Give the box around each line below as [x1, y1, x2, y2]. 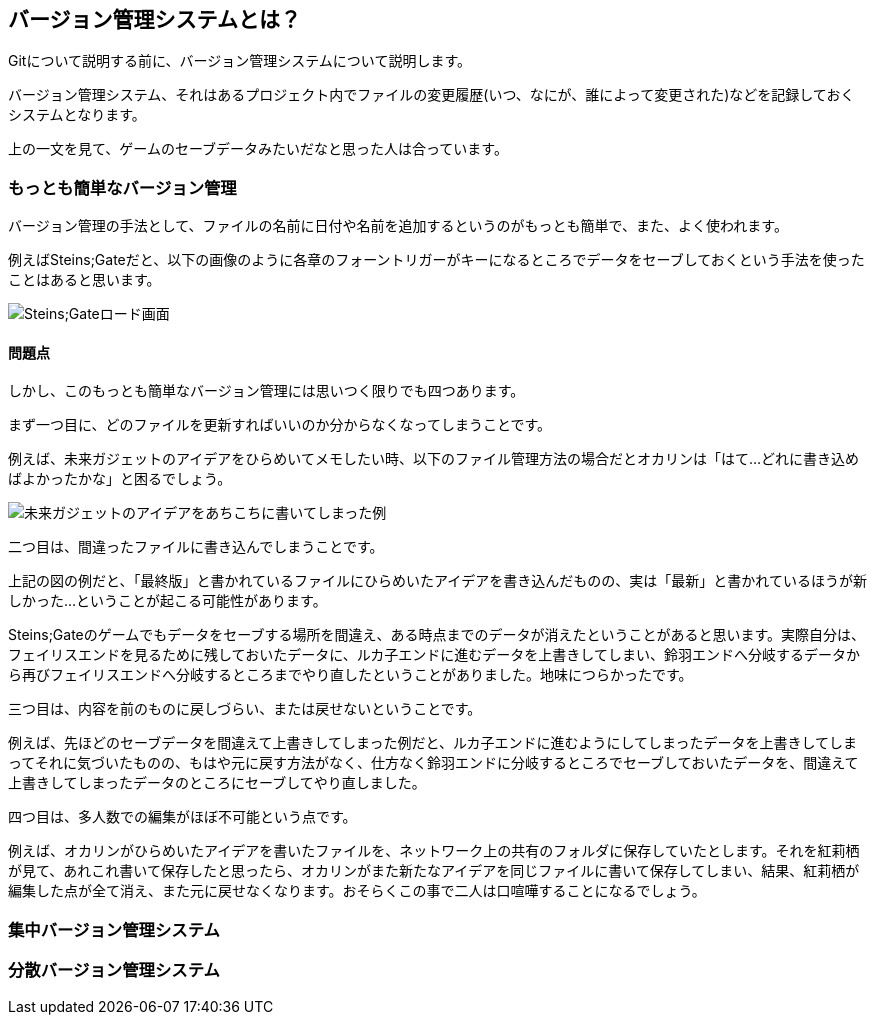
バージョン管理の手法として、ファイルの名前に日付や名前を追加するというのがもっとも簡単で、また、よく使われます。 [8, 217, 788, 235]
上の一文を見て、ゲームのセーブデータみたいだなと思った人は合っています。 [8, 140, 508, 158]
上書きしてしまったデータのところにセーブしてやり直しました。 [8, 774, 426, 792]
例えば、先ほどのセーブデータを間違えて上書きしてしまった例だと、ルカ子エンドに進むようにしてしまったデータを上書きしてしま [8, 734, 858, 752]
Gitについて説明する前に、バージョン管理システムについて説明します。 [8, 52, 472, 70]
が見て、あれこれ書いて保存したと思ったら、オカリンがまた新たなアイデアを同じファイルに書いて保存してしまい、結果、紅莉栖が [8, 862, 860, 880]
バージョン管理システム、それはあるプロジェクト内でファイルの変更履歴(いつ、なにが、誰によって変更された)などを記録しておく [8, 86, 855, 104]
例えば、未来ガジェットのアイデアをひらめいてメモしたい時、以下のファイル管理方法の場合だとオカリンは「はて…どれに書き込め [8, 450, 859, 468]
